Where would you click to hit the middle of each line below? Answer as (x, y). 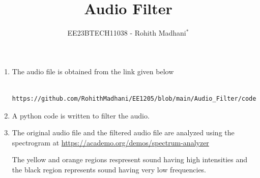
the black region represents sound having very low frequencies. (109, 169)
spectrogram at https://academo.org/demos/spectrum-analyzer (110, 142)
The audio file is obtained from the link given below (93, 71)
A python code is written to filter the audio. (81, 115)
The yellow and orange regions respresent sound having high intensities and (130, 159)
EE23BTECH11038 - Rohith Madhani (127, 33)
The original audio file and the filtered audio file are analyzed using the (123, 132)
